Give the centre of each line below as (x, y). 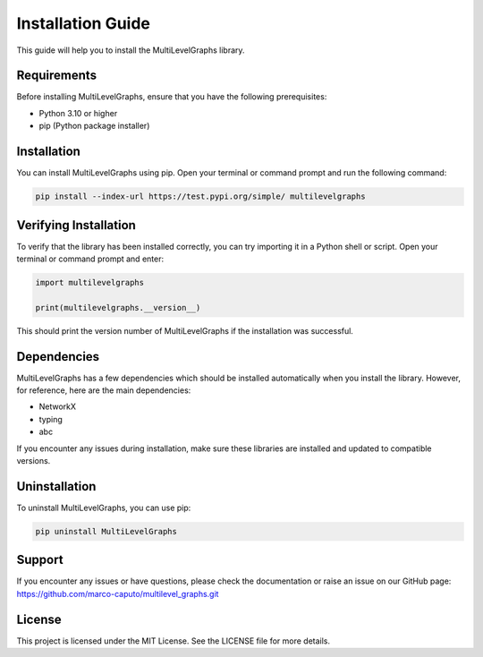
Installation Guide (84, 23)
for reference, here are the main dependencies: (104, 390)
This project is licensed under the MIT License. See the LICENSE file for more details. (174, 641)
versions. (34, 461)
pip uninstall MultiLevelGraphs (106, 531)
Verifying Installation (76, 225)
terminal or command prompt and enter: (90, 259)
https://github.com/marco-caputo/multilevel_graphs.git (118, 593)
